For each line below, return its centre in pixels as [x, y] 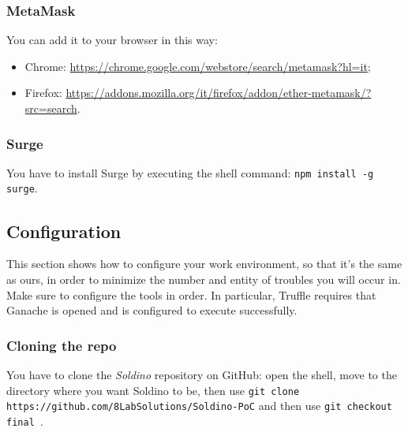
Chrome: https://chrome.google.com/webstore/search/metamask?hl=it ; [198, 66]
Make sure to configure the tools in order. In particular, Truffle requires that [191, 294]
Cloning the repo [62, 345]
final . [25, 421]
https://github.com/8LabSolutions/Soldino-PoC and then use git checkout [199, 406]
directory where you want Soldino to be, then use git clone [153, 390]
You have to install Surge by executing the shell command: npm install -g [190, 172]
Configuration [64, 231]
